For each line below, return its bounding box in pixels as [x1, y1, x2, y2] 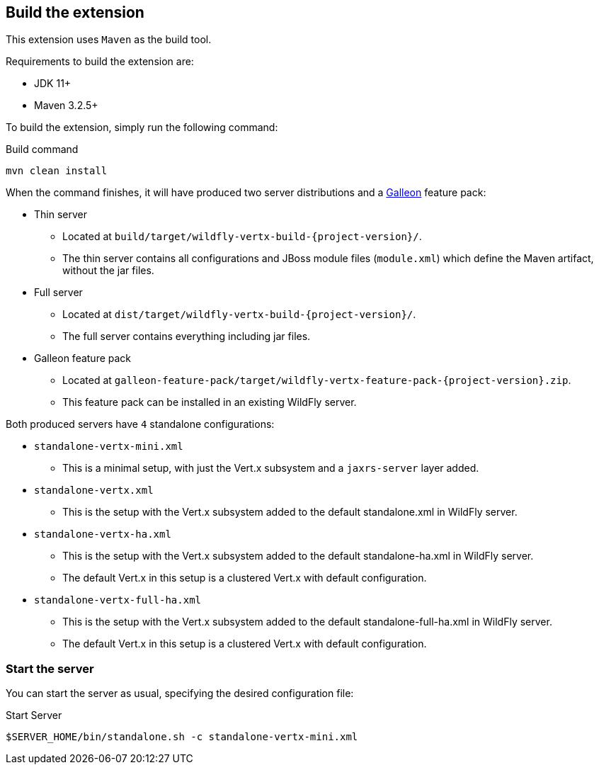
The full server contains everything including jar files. [62, 330, 311, 343]
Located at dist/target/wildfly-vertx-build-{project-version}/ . [62, 308, 416, 321]
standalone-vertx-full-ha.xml [34, 594, 202, 606]
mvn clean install [6, 165, 108, 177]
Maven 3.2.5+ [34, 99, 98, 112]
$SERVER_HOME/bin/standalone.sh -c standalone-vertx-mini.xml [6, 731, 358, 743]
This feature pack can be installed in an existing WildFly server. [62, 396, 357, 409]
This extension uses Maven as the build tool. [6, 33, 212, 46]
